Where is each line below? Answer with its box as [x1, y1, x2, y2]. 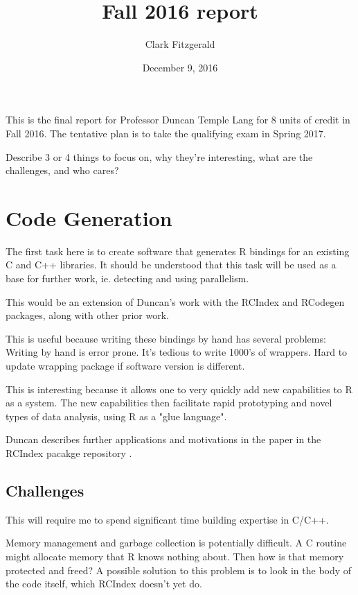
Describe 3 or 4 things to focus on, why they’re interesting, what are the [6, 149, 313, 164]
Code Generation [6, 203, 172, 232]
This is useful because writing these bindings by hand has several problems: [6, 331, 326, 345]
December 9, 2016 [142, 60, 218, 74]
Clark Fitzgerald [145, 37, 215, 51]
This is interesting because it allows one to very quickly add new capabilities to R [6, 381, 352, 396]
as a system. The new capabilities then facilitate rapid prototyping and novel [6, 395, 332, 410]
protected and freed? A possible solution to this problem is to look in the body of [6, 562, 352, 577]
